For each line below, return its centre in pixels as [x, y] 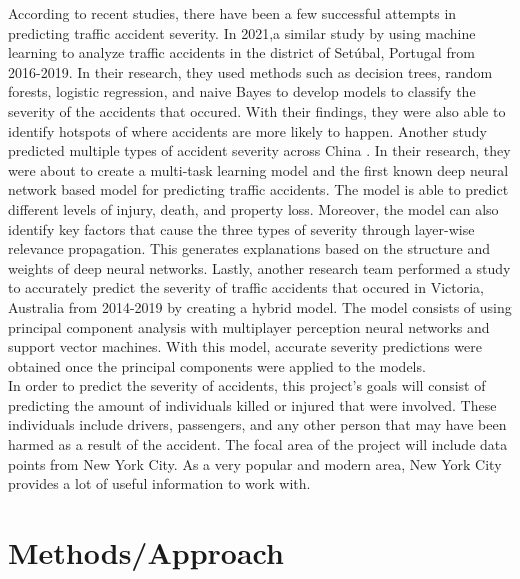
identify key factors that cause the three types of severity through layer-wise [241, 228]
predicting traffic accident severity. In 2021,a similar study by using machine [242, 32]
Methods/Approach [146, 552]
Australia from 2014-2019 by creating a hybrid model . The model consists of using [260, 306]
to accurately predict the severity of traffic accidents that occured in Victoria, [246, 287]
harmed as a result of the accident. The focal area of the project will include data [258, 444]
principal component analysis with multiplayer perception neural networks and [249, 326]
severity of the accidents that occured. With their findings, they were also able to [257, 110]
